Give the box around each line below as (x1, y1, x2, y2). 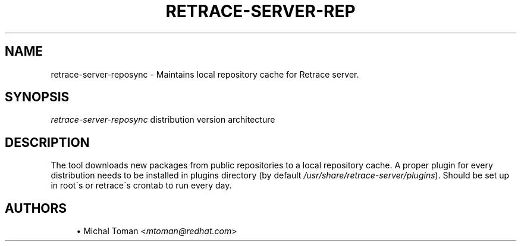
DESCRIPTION (5, 135, 90, 150)
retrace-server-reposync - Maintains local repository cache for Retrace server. (51, 69, 359, 79)
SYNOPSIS (5, 90, 70, 105)
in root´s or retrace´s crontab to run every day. (51, 180, 232, 191)
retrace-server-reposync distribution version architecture (51, 114, 275, 125)
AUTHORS (5, 200, 67, 216)
